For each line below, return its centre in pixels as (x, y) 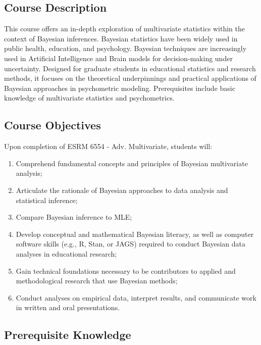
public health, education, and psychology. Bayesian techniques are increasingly (125, 48)
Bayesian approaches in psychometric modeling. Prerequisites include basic (120, 88)
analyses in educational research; (66, 253)
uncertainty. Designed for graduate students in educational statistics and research (130, 68)
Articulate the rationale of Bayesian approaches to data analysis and (122, 190)
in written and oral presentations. (68, 307)
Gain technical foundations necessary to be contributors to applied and (126, 270)
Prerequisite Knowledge (68, 335)
